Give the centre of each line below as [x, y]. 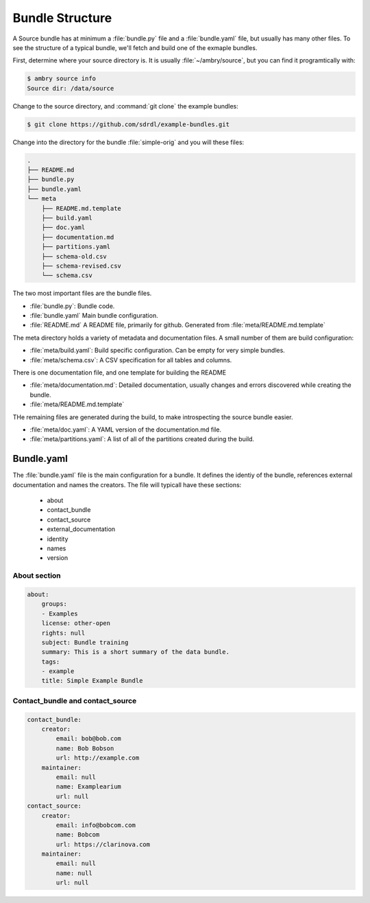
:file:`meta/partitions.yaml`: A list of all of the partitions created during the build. [142, 439]
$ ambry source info [61, 79]
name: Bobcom [78, 835]
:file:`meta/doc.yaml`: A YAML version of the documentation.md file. [126, 430]
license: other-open [76, 623]
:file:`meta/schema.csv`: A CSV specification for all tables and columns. [131, 360]
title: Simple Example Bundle [92, 681]
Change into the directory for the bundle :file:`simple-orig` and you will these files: [128, 142]
